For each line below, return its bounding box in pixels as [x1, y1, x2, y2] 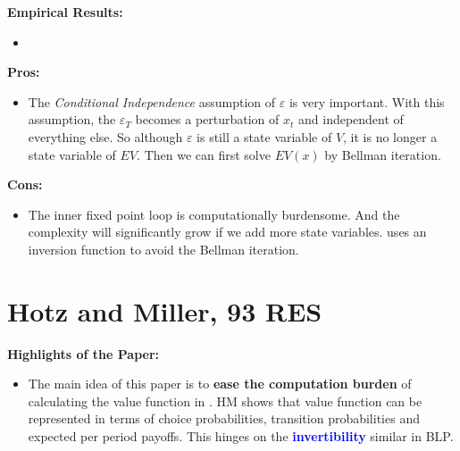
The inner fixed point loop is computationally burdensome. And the [28, 205, 400, 223]
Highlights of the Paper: [7, 344, 160, 363]
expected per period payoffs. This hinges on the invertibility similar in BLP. [28, 427, 454, 446]
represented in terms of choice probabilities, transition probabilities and [28, 409, 420, 428]
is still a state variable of [197, 127, 332, 146]
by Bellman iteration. [324, 145, 441, 163]
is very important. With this [289, 92, 445, 111]
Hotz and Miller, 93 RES [7, 292, 322, 329]
